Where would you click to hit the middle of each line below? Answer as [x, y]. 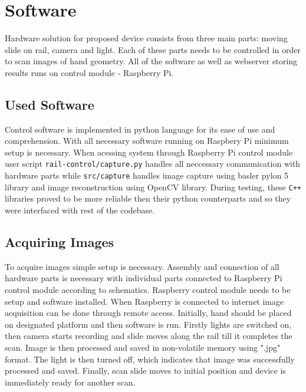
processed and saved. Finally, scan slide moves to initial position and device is [145, 370]
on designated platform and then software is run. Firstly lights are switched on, [148, 324]
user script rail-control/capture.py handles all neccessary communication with [153, 164]
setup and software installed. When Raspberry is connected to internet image [144, 301]
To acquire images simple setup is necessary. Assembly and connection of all [142, 266]
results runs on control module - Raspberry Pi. [89, 72]
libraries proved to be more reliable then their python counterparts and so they [148, 198]
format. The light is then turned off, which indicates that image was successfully [150, 359]
